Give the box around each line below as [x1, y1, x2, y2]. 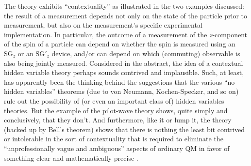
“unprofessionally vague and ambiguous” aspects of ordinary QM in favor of [4, 143, 230, 153]
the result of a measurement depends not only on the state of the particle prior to [4, 10, 247, 20]
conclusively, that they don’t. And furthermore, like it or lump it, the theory [4, 115, 232, 125]
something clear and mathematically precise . [4, 152, 138, 163]
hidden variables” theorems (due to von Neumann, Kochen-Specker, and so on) [4, 86, 239, 96]
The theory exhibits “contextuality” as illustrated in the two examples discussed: [4, 1, 244, 11]
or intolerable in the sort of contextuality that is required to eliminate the [4, 134, 223, 144]
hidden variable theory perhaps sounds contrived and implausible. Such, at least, [4, 67, 244, 77]
